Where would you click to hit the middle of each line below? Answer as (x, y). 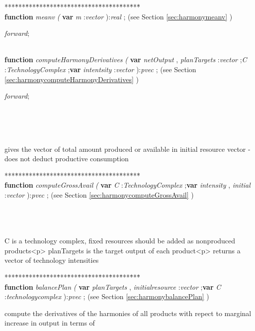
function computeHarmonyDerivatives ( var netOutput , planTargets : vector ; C (126, 59)
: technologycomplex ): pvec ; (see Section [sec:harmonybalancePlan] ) (107, 296)
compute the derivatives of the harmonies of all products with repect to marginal (128, 313)
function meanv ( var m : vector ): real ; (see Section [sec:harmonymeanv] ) (119, 16)
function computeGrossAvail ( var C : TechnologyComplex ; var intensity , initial (127, 185)
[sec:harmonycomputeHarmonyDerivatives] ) (72, 79)
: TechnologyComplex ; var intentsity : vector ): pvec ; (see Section (100, 69)
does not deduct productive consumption (67, 159)
